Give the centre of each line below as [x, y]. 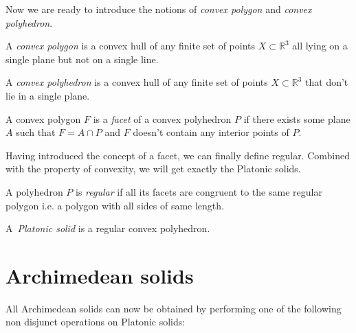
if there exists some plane [297, 118]
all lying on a [320, 46]
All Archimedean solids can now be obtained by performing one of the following [174, 308]
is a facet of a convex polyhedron [162, 118]
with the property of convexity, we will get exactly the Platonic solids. [153, 169]
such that [36, 132]
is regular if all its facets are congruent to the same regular [199, 191]
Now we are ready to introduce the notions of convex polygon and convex [159, 9]
